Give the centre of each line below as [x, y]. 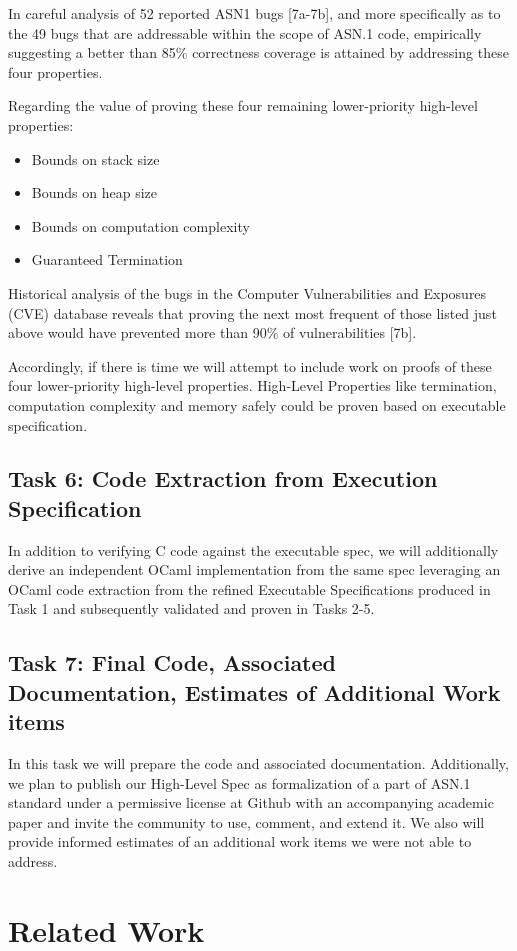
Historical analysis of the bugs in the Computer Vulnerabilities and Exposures [247, 292]
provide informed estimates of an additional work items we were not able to [240, 841]
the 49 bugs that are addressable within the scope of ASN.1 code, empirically [245, 32]
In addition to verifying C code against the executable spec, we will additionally [253, 549]
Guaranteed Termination [107, 259]
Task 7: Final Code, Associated [172, 662]
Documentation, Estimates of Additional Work [254, 691]
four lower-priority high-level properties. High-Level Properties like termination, [252, 385]
